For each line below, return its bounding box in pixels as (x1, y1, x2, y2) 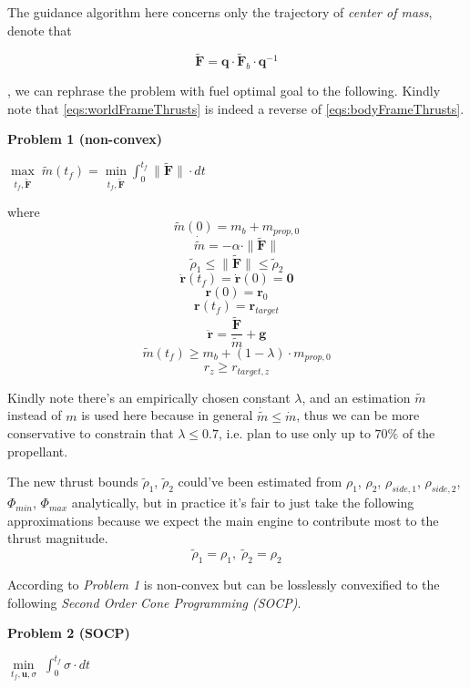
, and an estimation (301, 387, 411, 406)
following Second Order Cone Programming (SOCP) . (7, 592, 301, 611)
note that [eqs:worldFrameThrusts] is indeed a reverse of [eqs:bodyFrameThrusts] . (7, 98, 465, 118)
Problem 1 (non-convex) (7, 129, 163, 149)
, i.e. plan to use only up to (219, 424, 371, 443)
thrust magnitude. (7, 529, 108, 548)
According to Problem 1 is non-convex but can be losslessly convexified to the (7, 575, 440, 594)
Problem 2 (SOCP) (7, 623, 130, 642)
